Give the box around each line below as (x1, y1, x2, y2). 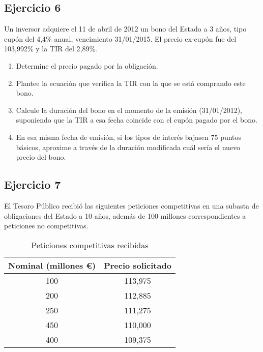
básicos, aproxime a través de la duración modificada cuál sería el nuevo (16, 141, 241, 152)
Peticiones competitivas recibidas (31, 239, 149, 251)
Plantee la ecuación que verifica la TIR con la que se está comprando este (16, 77, 246, 88)
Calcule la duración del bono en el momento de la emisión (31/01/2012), (16, 104, 243, 115)
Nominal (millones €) (8, 259, 96, 271)
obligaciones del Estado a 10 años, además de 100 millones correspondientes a (4, 210, 246, 221)
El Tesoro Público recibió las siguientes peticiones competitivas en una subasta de (4, 200, 259, 211)
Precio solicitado (104, 259, 171, 271)
